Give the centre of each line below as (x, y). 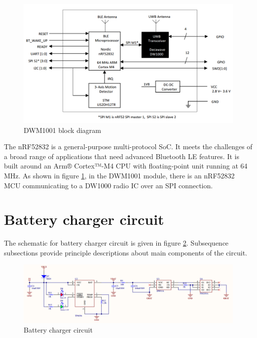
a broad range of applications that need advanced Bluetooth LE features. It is (122, 156)
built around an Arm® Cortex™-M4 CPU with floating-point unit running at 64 (126, 166)
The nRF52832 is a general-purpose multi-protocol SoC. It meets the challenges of (128, 147)
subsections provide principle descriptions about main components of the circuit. (126, 252)
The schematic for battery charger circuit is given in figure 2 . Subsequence (116, 243)
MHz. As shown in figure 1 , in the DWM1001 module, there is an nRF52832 (119, 175)
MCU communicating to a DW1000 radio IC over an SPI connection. (109, 185)
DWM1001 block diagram (62, 130)
